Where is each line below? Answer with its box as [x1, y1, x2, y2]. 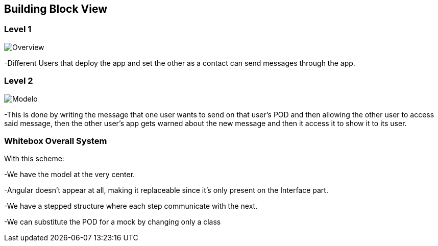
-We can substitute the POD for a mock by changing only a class [4, 217, 221, 227]
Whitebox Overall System [4, 135, 107, 146]
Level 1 [4, 24, 32, 35]
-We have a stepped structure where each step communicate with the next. [4, 202, 258, 211]
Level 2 [4, 76, 33, 86]
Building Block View [4, 3, 108, 15]
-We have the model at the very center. [4, 170, 135, 179]
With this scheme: [4, 154, 64, 163]
